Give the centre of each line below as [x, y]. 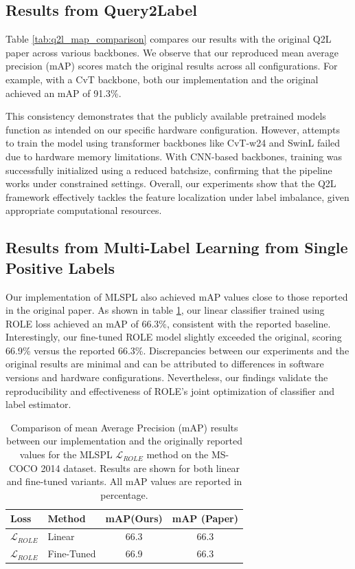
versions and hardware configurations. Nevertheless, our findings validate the [167, 377]
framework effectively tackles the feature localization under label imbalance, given [177, 196]
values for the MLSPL [66, 454]
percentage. [124, 494]
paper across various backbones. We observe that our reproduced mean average [172, 52]
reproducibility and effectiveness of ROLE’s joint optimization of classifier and [170, 390]
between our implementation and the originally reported [124, 441]
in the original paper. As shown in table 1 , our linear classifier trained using [165, 310]
